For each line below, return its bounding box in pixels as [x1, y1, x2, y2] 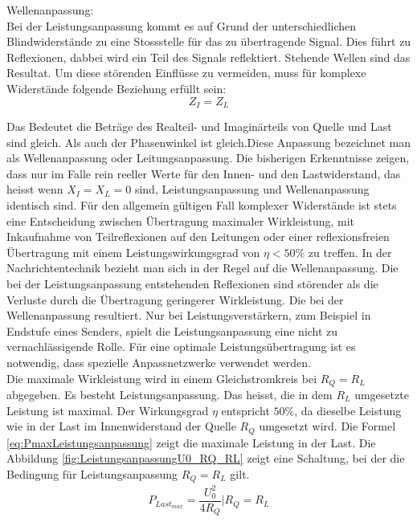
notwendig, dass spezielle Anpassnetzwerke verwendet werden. [6, 353, 311, 370]
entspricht [221, 402, 270, 418]
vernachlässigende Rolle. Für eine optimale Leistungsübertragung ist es [6, 338, 356, 355]
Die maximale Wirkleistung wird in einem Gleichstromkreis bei [6, 369, 317, 386]
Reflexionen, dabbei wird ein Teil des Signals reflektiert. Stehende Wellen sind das [6, 48, 411, 65]
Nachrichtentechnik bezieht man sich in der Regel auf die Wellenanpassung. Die [6, 259, 399, 276]
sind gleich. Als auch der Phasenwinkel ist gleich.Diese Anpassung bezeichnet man [6, 133, 411, 150]
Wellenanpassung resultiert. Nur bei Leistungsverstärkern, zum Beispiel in [6, 307, 371, 324]
